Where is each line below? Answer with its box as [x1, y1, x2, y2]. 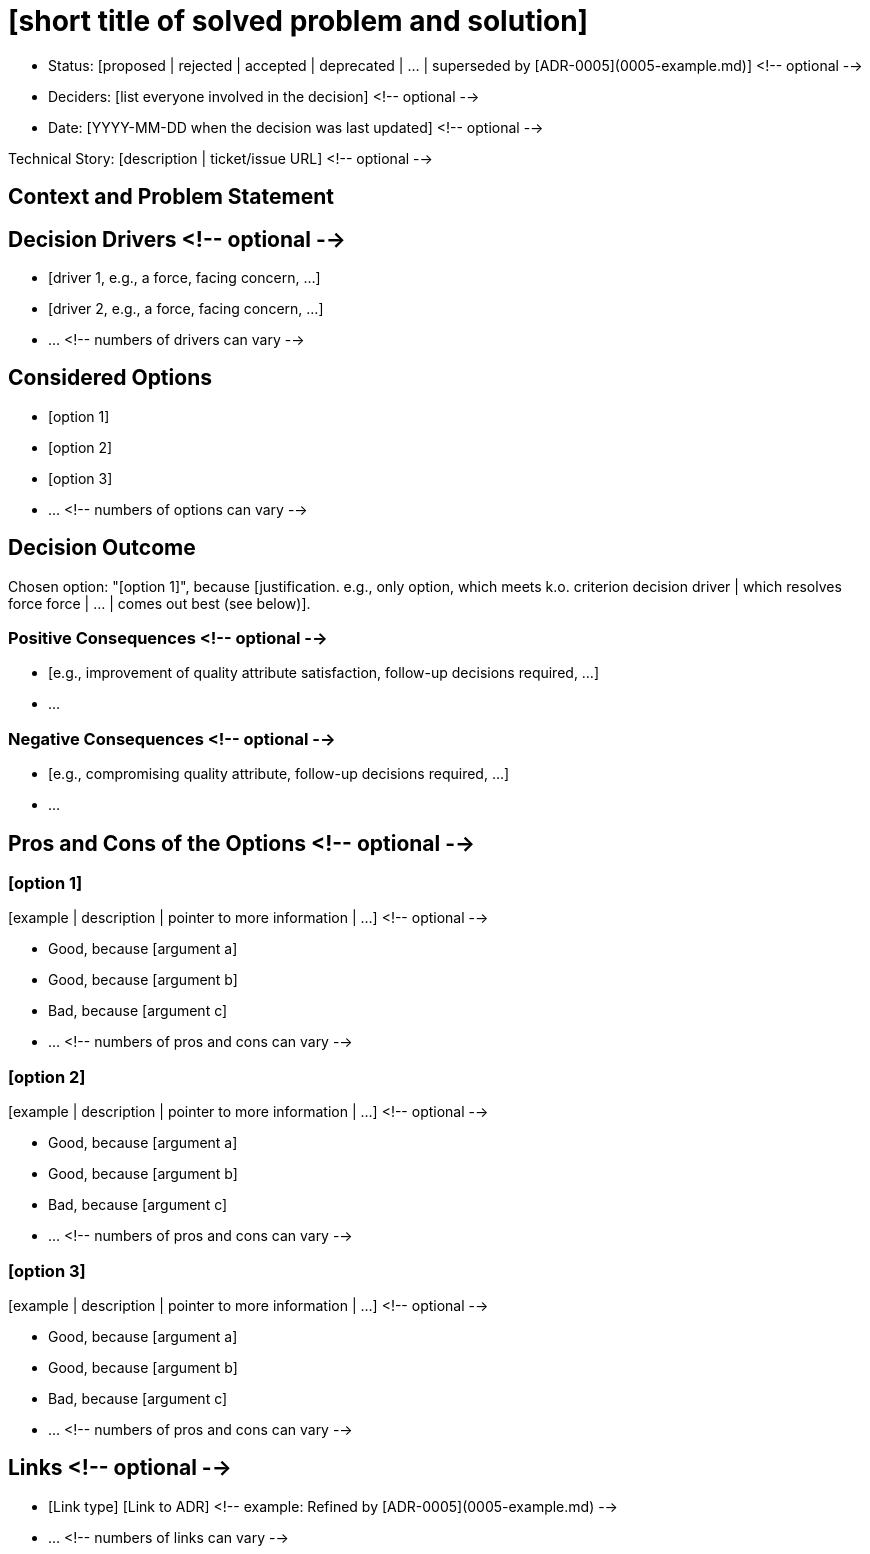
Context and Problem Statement [8, 184, 334, 210]
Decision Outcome [8, 535, 196, 561]
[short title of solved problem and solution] [8, 4, 589, 38]
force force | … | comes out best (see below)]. [8, 594, 311, 612]
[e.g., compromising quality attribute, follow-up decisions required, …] [48, 765, 510, 783]
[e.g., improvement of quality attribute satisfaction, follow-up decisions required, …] [48, 664, 600, 682]
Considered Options [8, 365, 212, 391]
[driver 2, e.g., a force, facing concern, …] [48, 300, 324, 318]
